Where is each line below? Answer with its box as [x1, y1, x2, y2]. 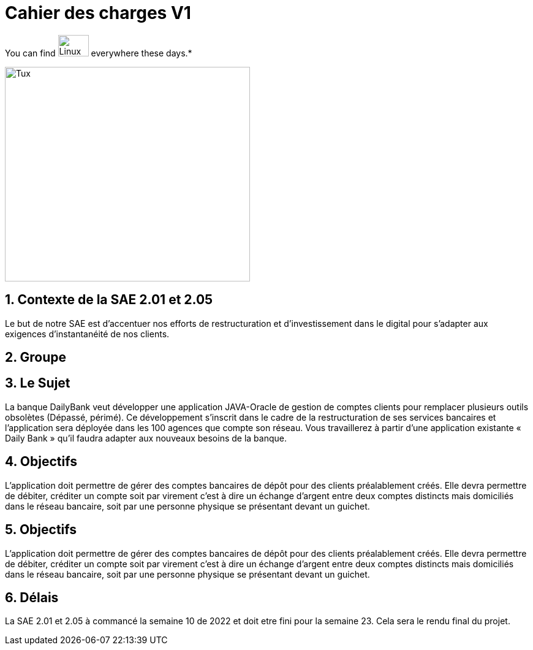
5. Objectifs [5, 522, 77, 538]
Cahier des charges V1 [5, 2, 191, 23]
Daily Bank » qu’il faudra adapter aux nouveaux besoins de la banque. [5, 432, 287, 443]
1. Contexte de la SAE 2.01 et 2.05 [5, 292, 213, 308]
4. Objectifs [5, 454, 77, 470]
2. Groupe [5, 350, 67, 365]
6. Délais [5, 589, 59, 605]
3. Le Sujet [5, 375, 70, 391]
